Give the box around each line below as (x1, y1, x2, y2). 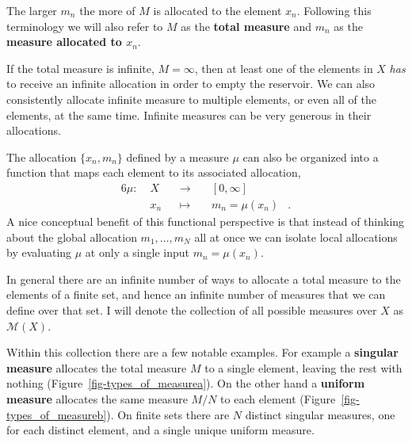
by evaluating (6, 244, 72, 261)
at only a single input (85, 244, 190, 261)
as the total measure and (181, 17, 311, 34)
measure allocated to (6, 33, 122, 50)
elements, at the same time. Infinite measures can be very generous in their (6, 106, 372, 123)
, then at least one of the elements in (194, 59, 373, 76)
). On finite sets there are (106, 406, 230, 422)
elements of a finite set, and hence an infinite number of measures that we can (6, 286, 386, 303)
